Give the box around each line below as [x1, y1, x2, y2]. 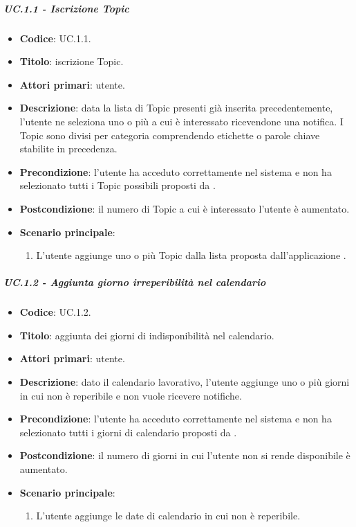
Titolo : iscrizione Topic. [19, 54, 124, 69]
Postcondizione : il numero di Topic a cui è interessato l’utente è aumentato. [19, 201, 350, 215]
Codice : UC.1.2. [19, 305, 91, 319]
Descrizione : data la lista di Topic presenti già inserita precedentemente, [19, 100, 333, 115]
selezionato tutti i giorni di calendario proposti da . [19, 425, 237, 439]
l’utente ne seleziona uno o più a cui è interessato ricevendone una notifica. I [19, 114, 344, 128]
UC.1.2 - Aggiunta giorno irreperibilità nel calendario [3, 275, 266, 289]
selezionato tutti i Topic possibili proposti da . [19, 178, 216, 193]
